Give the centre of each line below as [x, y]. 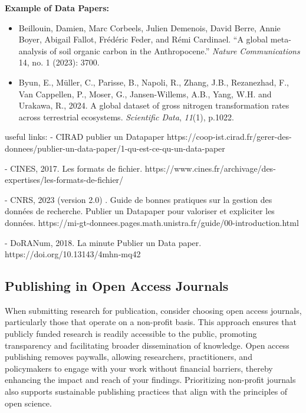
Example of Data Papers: [57, 8]
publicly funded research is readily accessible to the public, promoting [131, 334]
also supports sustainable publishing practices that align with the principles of [146, 391]
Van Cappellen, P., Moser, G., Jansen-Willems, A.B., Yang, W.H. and [145, 94]
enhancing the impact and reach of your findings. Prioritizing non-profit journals [150, 380]
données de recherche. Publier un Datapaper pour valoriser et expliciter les [140, 211]
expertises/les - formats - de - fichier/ [64, 180]
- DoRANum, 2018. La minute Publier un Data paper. [103, 242]
